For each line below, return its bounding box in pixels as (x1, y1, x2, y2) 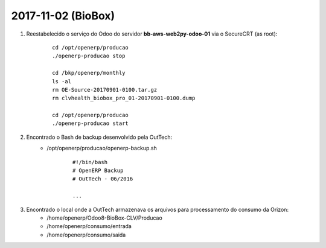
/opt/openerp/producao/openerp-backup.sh (46, 145, 157, 152)
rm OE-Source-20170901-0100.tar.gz (52, 86, 158, 93)
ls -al (52, 78, 72, 84)
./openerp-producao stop (52, 52, 126, 60)
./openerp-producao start (52, 120, 129, 127)
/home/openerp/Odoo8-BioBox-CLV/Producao (46, 214, 162, 221)
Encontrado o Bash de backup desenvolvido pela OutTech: (26, 133, 173, 141)
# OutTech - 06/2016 (72, 176, 133, 182)
